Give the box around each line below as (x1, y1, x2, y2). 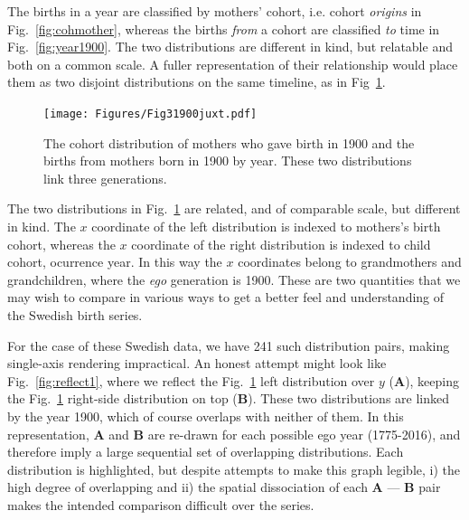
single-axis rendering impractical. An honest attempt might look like (7, 354, 387, 373)
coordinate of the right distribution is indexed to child (131, 234, 431, 253)
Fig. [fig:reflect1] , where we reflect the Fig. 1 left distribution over (7, 371, 375, 390)
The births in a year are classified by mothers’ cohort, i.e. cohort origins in (7, 2, 422, 20)
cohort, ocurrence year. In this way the (7, 252, 222, 271)
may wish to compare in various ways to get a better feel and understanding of (7, 288, 445, 307)
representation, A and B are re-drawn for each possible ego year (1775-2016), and (7, 424, 461, 443)
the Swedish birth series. (7, 305, 143, 324)
